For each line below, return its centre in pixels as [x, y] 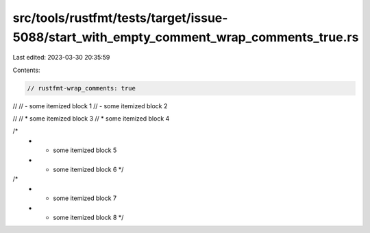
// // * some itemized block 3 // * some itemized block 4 [91, 119]
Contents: [26, 70]
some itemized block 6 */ [88, 170]
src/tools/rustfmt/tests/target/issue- [120, 18]
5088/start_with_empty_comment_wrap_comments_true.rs [186, 37]
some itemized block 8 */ [88, 217]
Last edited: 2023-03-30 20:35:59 [61, 58]
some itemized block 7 [85, 198]
